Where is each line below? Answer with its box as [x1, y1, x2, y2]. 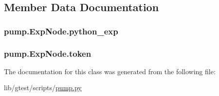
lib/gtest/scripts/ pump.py [4, 82, 82, 93]
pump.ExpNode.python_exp [4, 25, 118, 37]
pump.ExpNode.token [4, 47, 91, 59]
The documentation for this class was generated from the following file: [4, 66, 216, 76]
